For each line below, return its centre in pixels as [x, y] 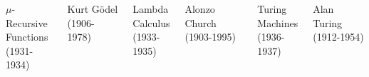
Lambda [151, 9]
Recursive [27, 22]
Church [201, 22]
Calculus [151, 22]
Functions [27, 37]
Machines [278, 22]
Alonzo [200, 9]
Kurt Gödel [93, 9]
